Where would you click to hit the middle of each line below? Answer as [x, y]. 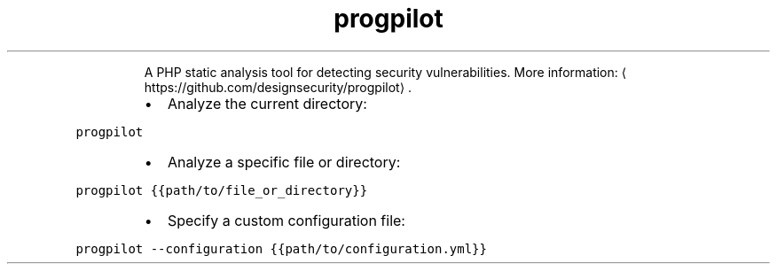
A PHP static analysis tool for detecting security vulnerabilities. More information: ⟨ [385, 72]
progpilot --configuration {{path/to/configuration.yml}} [281, 248]
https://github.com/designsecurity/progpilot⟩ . [278, 87]
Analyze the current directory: [267, 103]
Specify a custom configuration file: [286, 220]
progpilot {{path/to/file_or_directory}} [222, 190]
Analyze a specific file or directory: [284, 162]
